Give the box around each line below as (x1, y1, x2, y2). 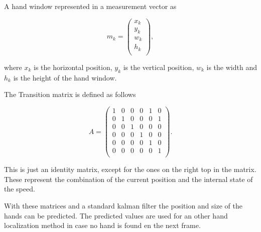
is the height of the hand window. (13, 72, 117, 82)
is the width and (206, 61, 257, 72)
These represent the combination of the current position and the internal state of (4, 173, 253, 184)
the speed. (4, 183, 35, 194)
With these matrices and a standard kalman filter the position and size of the (4, 200, 242, 211)
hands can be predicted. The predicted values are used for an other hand (4, 210, 228, 220)
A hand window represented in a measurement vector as (4, 1, 177, 11)
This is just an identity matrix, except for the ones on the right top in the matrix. (4, 164, 256, 174)
